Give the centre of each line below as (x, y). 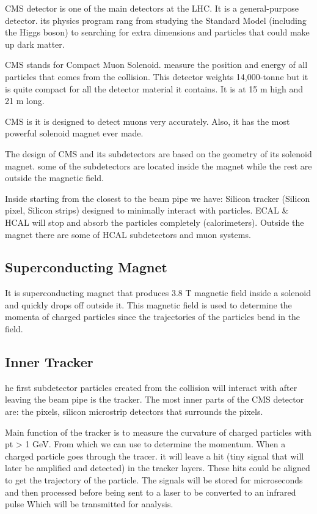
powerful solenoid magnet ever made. (74, 133)
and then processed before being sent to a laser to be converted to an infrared (151, 492)
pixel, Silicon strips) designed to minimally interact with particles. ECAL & (147, 210)
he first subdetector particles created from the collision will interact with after (151, 387)
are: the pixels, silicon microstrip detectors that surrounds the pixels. (134, 412)
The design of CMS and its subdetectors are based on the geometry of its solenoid (158, 153)
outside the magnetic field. (54, 178)
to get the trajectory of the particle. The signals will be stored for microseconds (154, 480)
